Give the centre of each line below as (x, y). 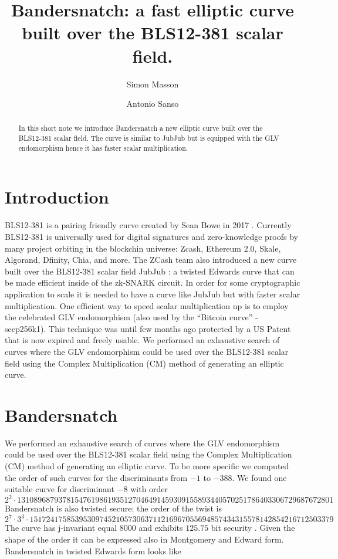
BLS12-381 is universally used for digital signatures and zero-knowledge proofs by (152, 236)
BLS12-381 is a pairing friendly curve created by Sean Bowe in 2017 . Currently (148, 225)
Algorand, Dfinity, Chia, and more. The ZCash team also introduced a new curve (151, 260)
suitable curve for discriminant (60, 489)
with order (149, 489)
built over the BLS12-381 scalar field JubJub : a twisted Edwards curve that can (150, 271)
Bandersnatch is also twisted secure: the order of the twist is (113, 508)
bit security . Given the (253, 528)
